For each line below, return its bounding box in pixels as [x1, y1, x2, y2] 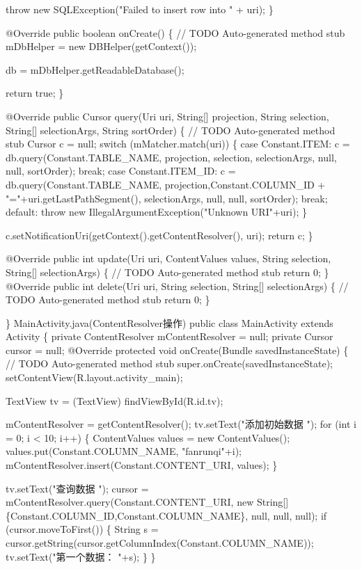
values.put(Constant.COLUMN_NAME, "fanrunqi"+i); [6, 444, 242, 458]
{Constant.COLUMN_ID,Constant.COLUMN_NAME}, [6, 508, 249, 522]
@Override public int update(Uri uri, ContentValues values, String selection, [6, 251, 331, 266]
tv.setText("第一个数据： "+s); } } [6, 549, 156, 563]
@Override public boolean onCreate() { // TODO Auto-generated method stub [6, 25, 345, 40]
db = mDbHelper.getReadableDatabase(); [6, 62, 184, 77]
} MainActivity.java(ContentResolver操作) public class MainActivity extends [6, 315, 333, 330]
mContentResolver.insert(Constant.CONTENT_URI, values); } [6, 458, 278, 472]
